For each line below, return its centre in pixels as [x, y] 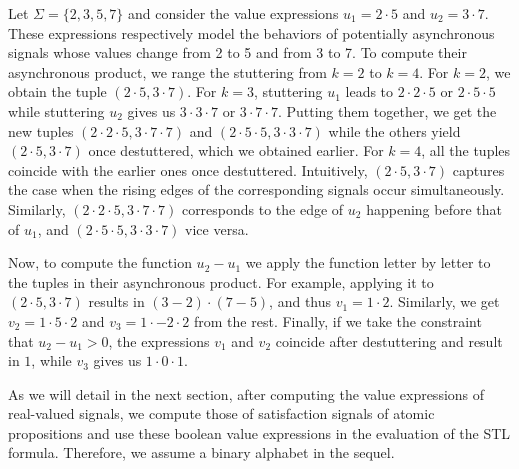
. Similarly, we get [444, 301]
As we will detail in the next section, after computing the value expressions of [246, 393]
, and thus [300, 301]
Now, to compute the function [100, 262]
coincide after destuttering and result [389, 340]
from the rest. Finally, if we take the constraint [338, 320]
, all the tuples [466, 150]
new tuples [41, 130]
